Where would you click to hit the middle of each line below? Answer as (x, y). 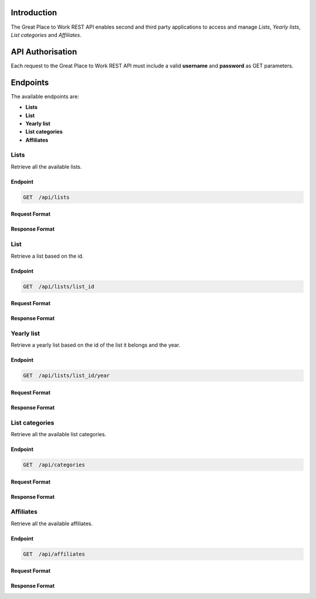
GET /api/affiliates (54, 554)
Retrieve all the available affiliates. (52, 523)
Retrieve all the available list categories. (59, 434)
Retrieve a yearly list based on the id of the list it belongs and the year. (96, 345)
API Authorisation (44, 52)
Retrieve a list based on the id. (47, 256)
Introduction (34, 13)
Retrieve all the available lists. (46, 166)
